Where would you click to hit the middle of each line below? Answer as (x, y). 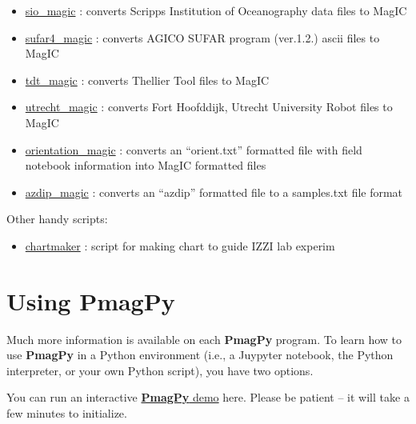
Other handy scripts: (57, 219)
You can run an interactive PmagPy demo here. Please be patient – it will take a (208, 397)
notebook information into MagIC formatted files (146, 165)
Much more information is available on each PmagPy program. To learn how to (204, 339)
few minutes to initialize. (67, 413)
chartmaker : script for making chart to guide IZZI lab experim (180, 245)
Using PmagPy (91, 300)
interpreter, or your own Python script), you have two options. (160, 370)
